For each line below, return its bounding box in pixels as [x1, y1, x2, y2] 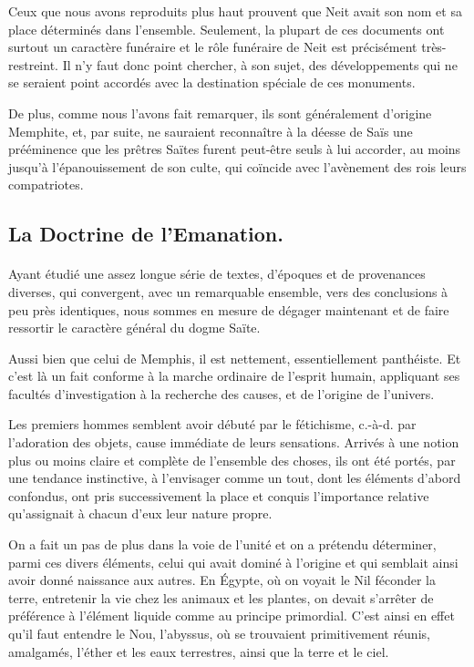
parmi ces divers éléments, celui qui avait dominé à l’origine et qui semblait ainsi [8, 552, 459, 571]
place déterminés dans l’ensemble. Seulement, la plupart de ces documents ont [8, 19, 445, 38]
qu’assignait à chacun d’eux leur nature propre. [8, 504, 273, 523]
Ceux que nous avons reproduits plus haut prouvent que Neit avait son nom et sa [8, 2, 462, 20]
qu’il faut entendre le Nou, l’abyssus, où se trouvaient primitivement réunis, [8, 624, 430, 642]
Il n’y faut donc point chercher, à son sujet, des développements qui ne [62, 55, 458, 74]
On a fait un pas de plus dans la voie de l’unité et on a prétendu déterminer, [8, 535, 437, 554]
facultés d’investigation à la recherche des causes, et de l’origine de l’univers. [8, 384, 435, 403]
